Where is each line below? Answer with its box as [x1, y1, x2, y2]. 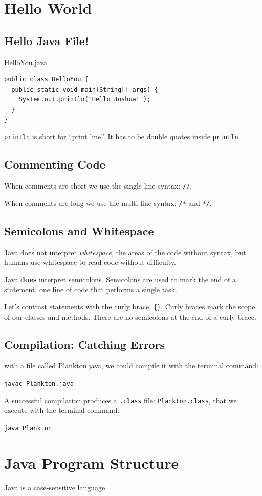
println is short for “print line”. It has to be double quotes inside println [4, 131, 238, 142]
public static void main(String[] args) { [11, 86, 158, 93]
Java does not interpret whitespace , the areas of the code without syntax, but [4, 246, 246, 257]
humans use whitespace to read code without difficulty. [4, 257, 176, 267]
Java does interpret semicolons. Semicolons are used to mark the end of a [4, 274, 236, 284]
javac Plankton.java [4, 380, 74, 387]
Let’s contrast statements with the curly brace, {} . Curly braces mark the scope [4, 301, 255, 312]
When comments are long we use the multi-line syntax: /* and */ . [4, 197, 212, 208]
